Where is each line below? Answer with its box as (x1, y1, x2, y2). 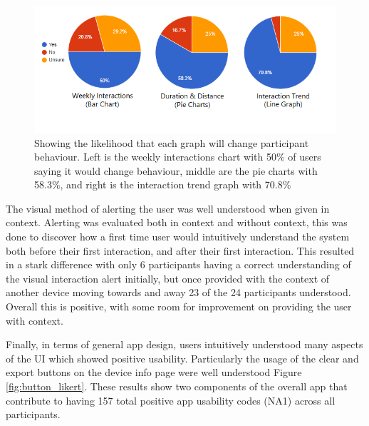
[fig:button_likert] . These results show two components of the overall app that (6, 379, 348, 394)
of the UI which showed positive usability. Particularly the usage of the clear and (6, 350, 359, 365)
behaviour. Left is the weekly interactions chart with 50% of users (34, 149, 321, 164)
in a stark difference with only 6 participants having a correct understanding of (6, 257, 351, 272)
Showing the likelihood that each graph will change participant (34, 135, 309, 150)
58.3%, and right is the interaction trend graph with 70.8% (34, 177, 291, 192)
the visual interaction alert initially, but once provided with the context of (6, 270, 330, 285)
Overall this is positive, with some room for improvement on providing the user (6, 299, 352, 314)
